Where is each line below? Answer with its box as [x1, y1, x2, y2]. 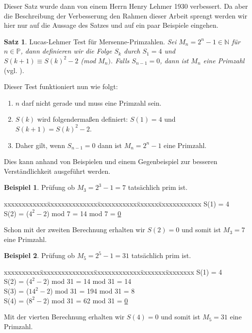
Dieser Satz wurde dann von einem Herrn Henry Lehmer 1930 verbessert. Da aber [4, 1, 248, 11]
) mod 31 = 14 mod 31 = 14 [47, 276, 132, 286]
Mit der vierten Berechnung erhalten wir [4, 312, 125, 322]
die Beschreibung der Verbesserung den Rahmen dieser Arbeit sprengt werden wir [4, 10, 248, 20]
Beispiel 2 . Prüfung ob [4, 250, 75, 260]
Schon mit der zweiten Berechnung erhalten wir [4, 224, 145, 235]
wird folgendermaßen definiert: [37, 114, 128, 124]
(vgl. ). [4, 65, 24, 75]
